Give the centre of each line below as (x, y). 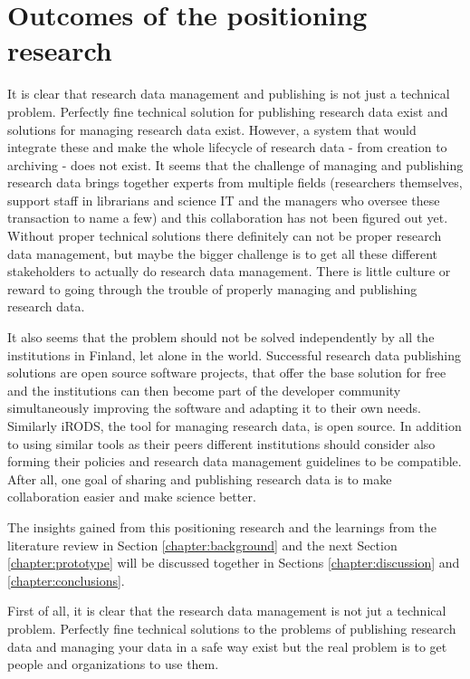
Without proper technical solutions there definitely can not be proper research (225, 236)
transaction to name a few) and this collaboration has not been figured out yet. (228, 218)
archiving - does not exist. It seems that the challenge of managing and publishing (235, 164)
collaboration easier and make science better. (132, 497)
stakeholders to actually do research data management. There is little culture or (229, 271)
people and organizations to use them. (113, 664)
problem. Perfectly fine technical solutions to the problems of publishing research (232, 628)
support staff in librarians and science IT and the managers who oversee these (224, 200)
